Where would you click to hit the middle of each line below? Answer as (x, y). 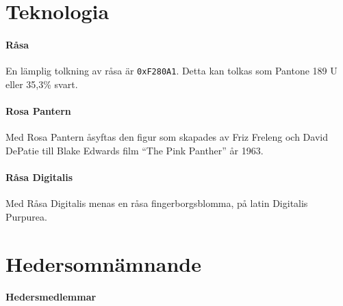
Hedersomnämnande (103, 263)
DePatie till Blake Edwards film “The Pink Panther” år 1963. (135, 150)
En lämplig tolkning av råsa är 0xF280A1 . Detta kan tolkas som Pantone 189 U (171, 71)
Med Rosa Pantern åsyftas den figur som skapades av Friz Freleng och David (167, 137)
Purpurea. (26, 216)
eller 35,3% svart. (42, 84)
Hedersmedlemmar (51, 297)
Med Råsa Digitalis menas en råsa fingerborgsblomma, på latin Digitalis (157, 203)
